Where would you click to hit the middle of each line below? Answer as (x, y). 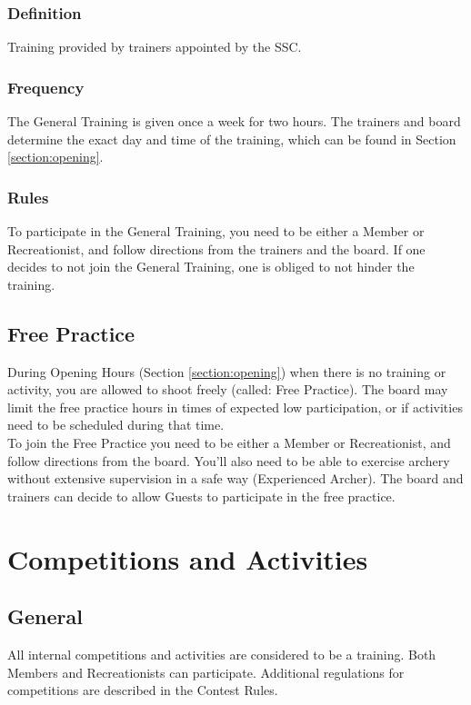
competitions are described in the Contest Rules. (143, 690)
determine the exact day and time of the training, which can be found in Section (232, 139)
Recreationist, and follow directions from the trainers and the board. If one (216, 248)
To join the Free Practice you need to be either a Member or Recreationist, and (229, 442)
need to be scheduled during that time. (116, 425)
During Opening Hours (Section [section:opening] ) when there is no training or (227, 371)
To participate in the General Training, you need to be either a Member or (216, 231)
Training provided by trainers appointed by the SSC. (155, 47)
